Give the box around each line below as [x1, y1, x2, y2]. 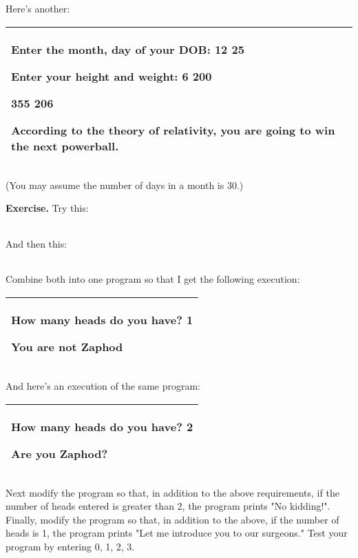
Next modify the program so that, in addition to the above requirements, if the [6, 485, 339, 499]
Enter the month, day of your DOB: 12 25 [11, 41, 244, 57]
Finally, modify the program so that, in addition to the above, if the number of [6, 512, 339, 526]
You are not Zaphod [11, 338, 123, 355]
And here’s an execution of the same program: [6, 378, 200, 392]
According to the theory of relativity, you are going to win [11, 121, 335, 138]
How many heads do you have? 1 [11, 311, 193, 328]
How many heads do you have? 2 [11, 418, 193, 435]
